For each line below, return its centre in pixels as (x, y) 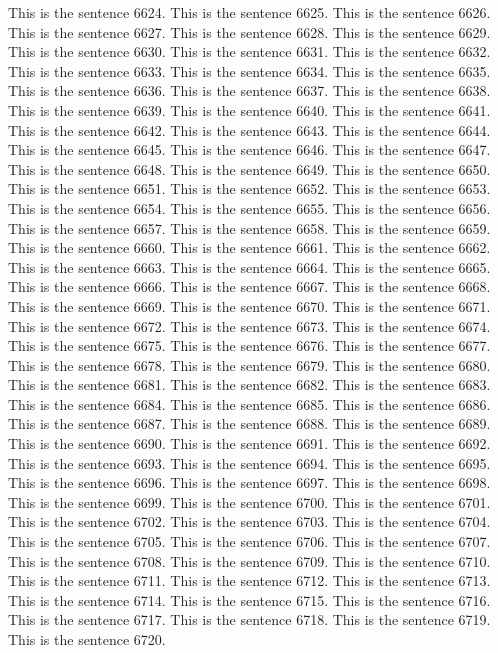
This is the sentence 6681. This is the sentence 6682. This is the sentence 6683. (249, 384)
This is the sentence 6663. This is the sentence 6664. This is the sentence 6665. (249, 266)
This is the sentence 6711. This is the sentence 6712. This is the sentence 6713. (249, 580)
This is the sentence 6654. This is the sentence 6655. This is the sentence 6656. (249, 207)
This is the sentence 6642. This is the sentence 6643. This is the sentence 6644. (249, 129)
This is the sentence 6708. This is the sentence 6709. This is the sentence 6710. (249, 560)
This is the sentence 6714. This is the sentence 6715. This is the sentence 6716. (249, 599)
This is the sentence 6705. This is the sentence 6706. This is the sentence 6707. (249, 541)
